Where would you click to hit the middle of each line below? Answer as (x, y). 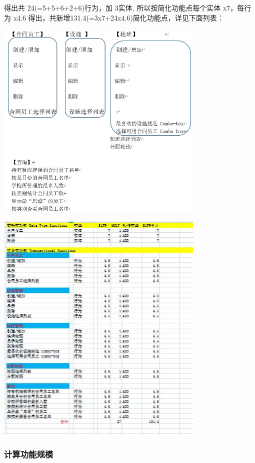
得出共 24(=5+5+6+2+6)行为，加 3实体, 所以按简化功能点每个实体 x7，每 (124, 8)
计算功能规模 (29, 454)
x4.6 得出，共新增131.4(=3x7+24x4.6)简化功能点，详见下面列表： (118, 17)
